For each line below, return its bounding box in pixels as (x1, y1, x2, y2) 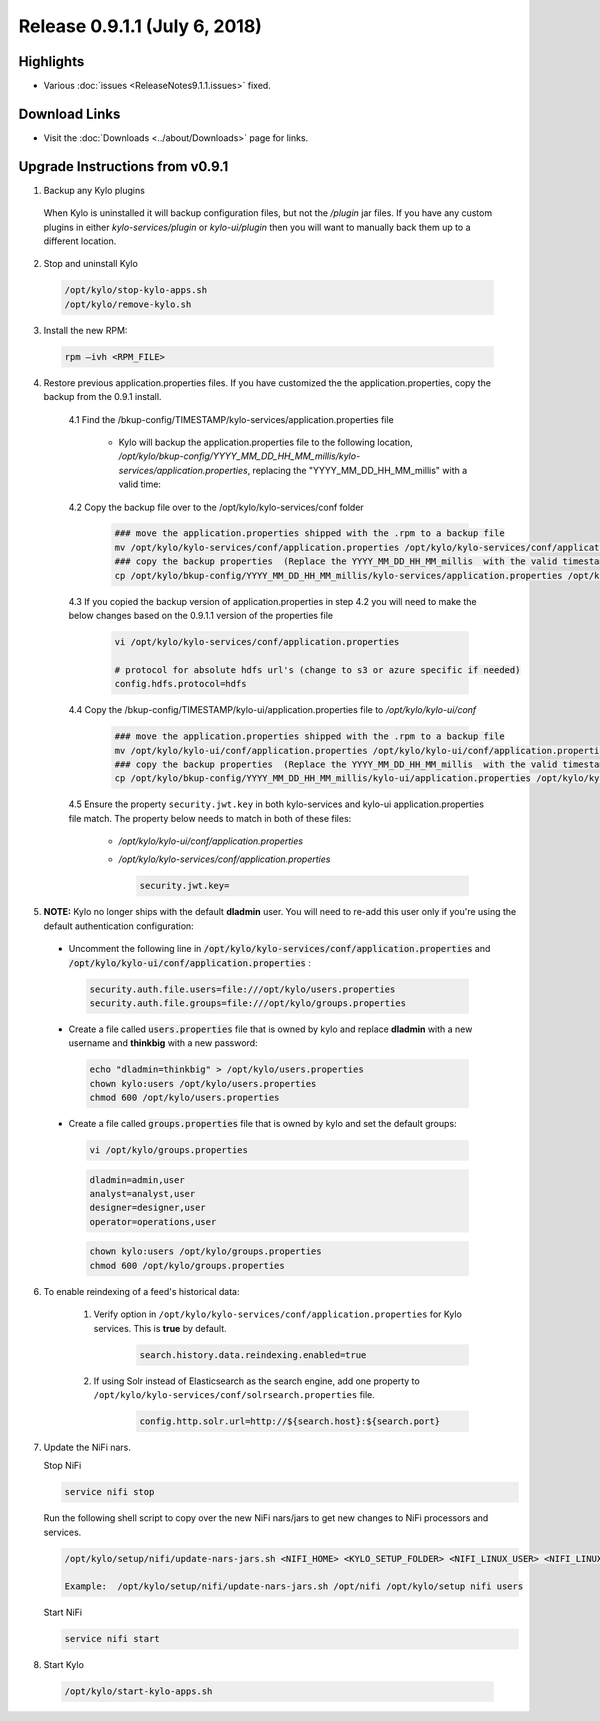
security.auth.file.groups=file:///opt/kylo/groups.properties (89, 998, 407, 1009)
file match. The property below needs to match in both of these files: (68, 812, 352, 824)
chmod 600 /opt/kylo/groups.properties (89, 1260, 285, 1271)
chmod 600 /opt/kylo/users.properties (89, 1092, 280, 1104)
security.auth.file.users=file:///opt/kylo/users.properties (89, 983, 396, 995)
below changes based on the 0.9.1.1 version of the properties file (68, 610, 334, 622)
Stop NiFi (43, 1460, 82, 1472)
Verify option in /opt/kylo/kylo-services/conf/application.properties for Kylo (93, 1308, 462, 1320)
